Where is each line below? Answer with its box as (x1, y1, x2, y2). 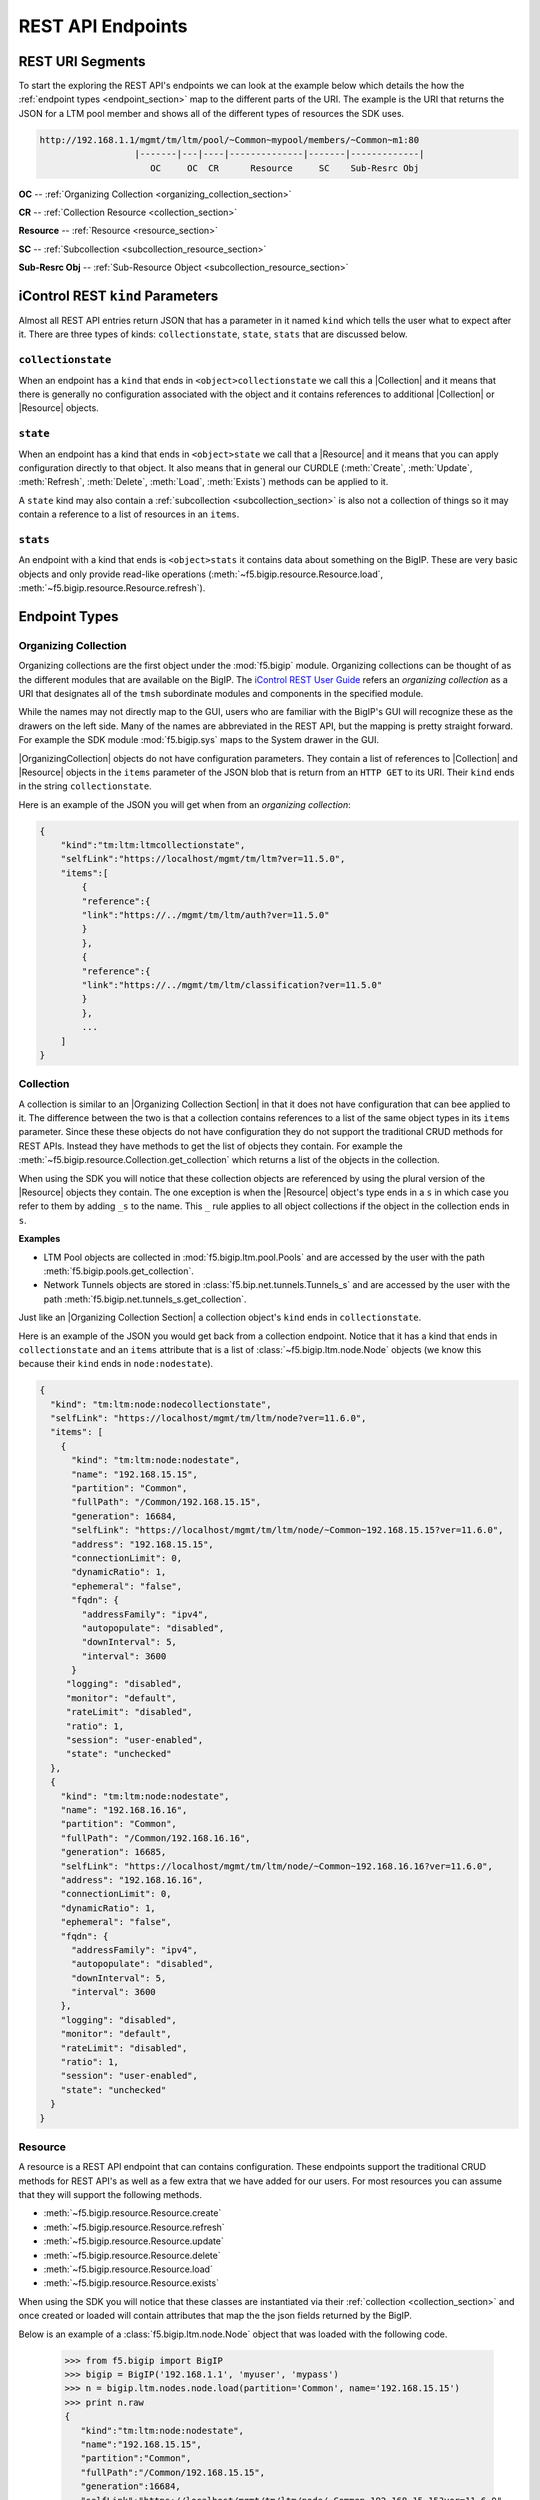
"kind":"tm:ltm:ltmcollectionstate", (60, 840, 246, 851)
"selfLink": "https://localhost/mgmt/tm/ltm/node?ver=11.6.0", (50, 1413, 367, 1424)
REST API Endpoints (18, 15, 189, 37)
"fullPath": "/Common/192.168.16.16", (60, 1832, 251, 1844)
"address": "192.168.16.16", (60, 1874, 204, 1885)
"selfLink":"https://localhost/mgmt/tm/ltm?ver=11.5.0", (60, 853, 346, 865)
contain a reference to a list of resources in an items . (18, 508, 240, 520)
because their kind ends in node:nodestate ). (18, 1358, 214, 1370)
